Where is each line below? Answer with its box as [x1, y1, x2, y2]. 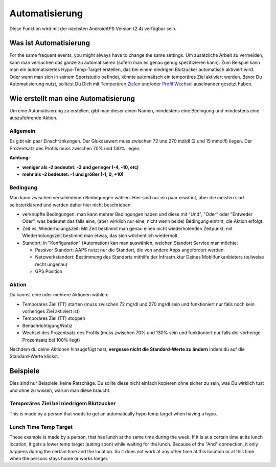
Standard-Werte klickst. [9, 353, 59, 360]
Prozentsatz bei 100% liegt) [22, 337, 80, 343]
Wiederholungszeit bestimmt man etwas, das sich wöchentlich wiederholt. [22, 232, 179, 239]
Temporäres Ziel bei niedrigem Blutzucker [9, 400, 116, 407]
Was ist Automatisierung [9, 39, 90, 48]
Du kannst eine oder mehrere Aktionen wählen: [9, 292, 109, 298]
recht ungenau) [35, 261, 67, 267]
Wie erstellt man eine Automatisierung [9, 94, 135, 103]
